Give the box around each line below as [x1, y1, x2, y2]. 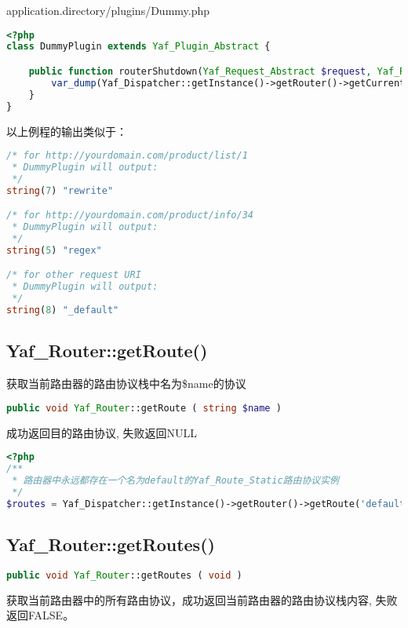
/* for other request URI [6, 269, 141, 281]
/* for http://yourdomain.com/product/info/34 [6, 210, 253, 221]
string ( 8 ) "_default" [6, 305, 119, 316]
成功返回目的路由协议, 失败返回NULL [6, 424, 198, 440]
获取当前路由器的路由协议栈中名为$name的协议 [6, 375, 246, 392]
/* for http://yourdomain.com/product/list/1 [6, 150, 248, 162]
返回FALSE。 [6, 607, 75, 623]
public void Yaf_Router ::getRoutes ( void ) [6, 569, 242, 581]
